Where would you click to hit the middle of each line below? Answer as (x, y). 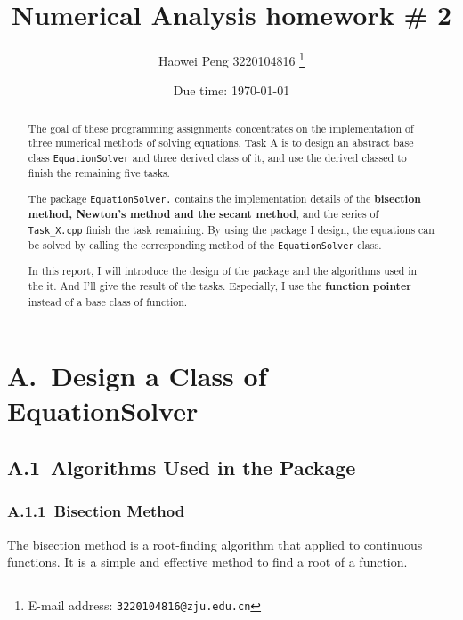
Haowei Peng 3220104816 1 (231, 59)
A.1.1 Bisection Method (96, 511)
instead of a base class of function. (108, 301)
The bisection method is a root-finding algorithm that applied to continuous (215, 544)
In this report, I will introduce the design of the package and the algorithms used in (223, 271)
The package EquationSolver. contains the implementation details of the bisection (224, 198)
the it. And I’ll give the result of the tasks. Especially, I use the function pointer (219, 286)
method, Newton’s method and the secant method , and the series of (203, 214)
